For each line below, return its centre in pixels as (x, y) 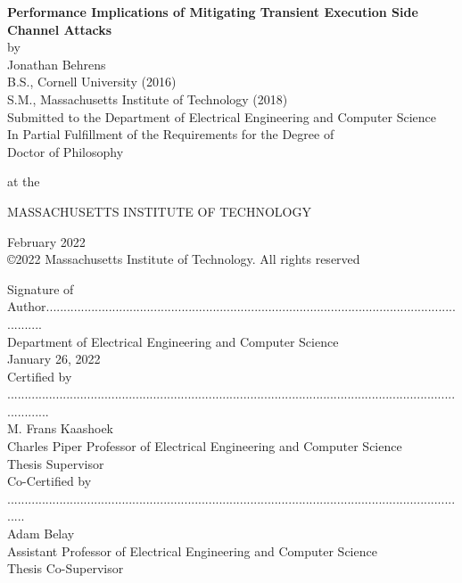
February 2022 (46, 241)
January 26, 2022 (54, 359)
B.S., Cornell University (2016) (92, 82)
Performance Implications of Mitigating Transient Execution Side (213, 12)
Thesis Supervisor (56, 463)
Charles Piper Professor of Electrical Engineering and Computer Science (205, 446)
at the (24, 181)
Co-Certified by (49, 481)
